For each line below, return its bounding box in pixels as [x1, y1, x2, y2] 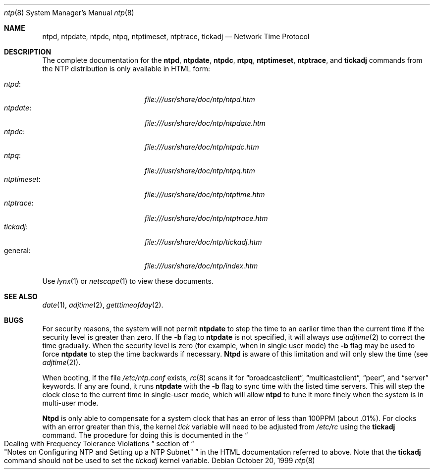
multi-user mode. [42, 399, 99, 407]
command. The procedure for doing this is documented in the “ [42, 431, 248, 439]
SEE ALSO [4, 292, 38, 301]
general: [4, 246, 31, 255]
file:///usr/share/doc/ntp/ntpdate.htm [144, 119, 266, 127]
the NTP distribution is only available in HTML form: [42, 64, 211, 73]
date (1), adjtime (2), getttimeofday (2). [42, 301, 163, 309]
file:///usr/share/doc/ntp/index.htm [144, 262, 258, 270]
